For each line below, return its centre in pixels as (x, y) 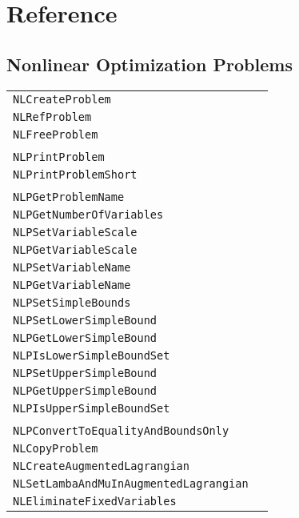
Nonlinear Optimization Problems (149, 64)
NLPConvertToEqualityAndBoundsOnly (121, 430)
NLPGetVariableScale (75, 249)
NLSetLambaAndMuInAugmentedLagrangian (131, 483)
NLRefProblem (52, 116)
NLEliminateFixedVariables (95, 501)
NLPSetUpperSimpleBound (85, 373)
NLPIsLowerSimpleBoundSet (92, 355)
